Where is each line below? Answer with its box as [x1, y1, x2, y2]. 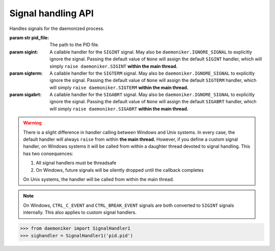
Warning [23, 120, 42, 126]
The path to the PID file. [49, 42, 99, 48]
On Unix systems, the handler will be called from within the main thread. [23, 176, 174, 182]
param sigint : [9, 49, 38, 55]
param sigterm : [9, 70, 43, 76]
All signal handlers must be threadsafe [36, 160, 117, 166]
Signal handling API [9, 8, 94, 19]
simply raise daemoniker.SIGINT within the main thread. [49, 63, 178, 69]
